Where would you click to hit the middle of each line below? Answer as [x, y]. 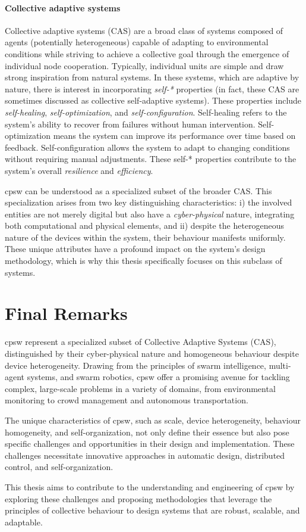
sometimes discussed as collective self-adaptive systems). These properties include [153, 100]
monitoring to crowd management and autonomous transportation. [127, 400]
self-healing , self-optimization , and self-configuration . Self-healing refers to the [146, 112]
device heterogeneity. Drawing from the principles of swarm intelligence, [135, 365]
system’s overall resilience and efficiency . [79, 170]
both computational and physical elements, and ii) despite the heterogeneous [145, 225]
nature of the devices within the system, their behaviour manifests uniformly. [145, 237]
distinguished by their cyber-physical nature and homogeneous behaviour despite [152, 353]
